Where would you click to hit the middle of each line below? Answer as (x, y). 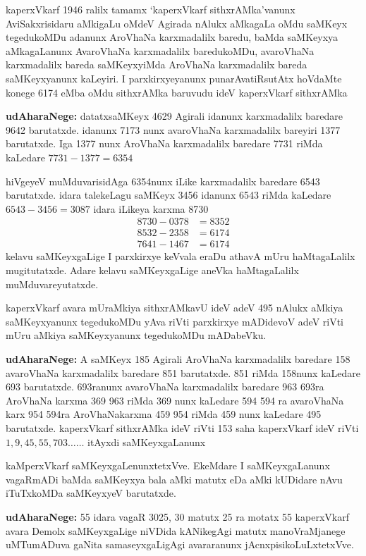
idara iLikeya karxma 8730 (151, 208)
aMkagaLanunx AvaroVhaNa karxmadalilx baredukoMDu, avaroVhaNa (160, 50)
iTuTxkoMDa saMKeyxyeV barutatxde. (91, 493)
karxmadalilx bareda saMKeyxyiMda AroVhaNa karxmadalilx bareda (157, 64)
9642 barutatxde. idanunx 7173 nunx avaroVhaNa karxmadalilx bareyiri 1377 (173, 129)
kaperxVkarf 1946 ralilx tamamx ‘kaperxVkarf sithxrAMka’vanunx (151, 9)
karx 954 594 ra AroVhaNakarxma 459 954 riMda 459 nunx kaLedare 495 (164, 414)
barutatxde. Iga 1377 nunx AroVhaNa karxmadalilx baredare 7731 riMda (164, 143)
